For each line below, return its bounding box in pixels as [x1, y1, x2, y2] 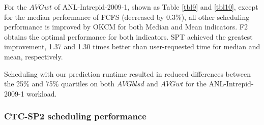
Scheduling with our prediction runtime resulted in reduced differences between [4, 68, 251, 79]
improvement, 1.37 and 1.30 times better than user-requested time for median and [4, 41, 260, 52]
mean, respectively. [4, 51, 63, 61]
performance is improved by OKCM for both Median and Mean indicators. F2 [4, 21, 248, 32]
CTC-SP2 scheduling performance [4, 110, 146, 122]
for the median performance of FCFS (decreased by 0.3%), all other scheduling [4, 11, 250, 22]
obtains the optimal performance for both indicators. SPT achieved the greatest [4, 31, 253, 42]
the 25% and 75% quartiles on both [4, 78, 115, 89]
